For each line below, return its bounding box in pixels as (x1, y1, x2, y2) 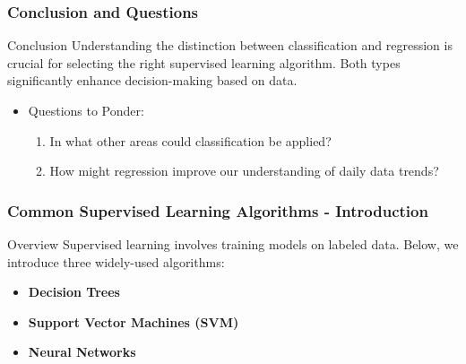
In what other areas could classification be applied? (49, 131, 332, 150)
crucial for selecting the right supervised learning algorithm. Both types (7, 53, 401, 72)
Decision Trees (28, 282, 120, 301)
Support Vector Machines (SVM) (28, 312, 239, 331)
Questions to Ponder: (28, 101, 144, 119)
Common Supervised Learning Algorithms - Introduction (7, 199, 428, 221)
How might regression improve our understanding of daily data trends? (49, 161, 439, 180)
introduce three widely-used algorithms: (7, 252, 225, 271)
